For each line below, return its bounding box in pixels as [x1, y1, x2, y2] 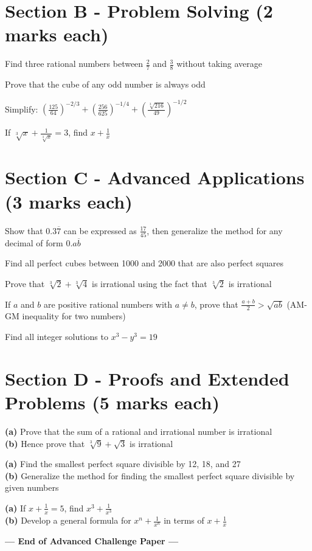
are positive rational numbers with [43, 297, 173, 310]
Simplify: [5, 102, 38, 115]
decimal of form [5, 236, 63, 249]
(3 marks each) [5, 189, 133, 213]
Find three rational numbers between [5, 57, 144, 70]
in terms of [164, 514, 204, 527]
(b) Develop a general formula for [5, 514, 131, 527]
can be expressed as [63, 224, 137, 237]
